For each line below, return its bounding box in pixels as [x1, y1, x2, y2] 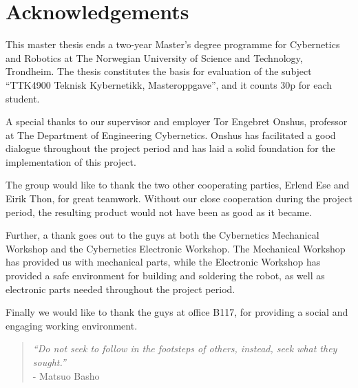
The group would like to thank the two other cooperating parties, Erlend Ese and [6, 177, 350, 192]
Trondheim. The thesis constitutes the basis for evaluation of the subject [6, 64, 312, 78]
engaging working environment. [6, 318, 138, 332]
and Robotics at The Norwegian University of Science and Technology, [6, 50, 303, 65]
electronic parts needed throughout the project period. [6, 281, 235, 296]
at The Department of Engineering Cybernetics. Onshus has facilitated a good [6, 127, 336, 142]
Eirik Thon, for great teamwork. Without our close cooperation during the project [6, 191, 352, 206]
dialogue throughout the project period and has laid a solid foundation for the [6, 141, 335, 155]
